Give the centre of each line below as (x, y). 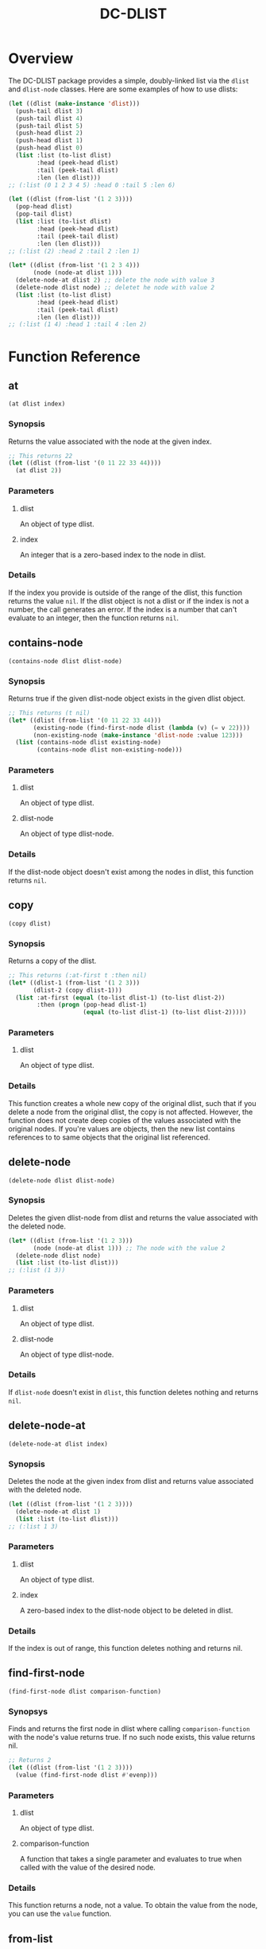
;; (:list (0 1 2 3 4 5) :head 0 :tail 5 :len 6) (92, 185)
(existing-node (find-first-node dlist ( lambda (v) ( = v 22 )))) (141, 728)
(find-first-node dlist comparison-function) (85, 1691)
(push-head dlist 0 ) (49, 148)
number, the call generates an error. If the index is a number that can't (123, 609)
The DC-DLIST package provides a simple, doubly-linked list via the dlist (129, 80)
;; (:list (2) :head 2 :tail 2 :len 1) (74, 251)
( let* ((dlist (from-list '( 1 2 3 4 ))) (74, 266)
